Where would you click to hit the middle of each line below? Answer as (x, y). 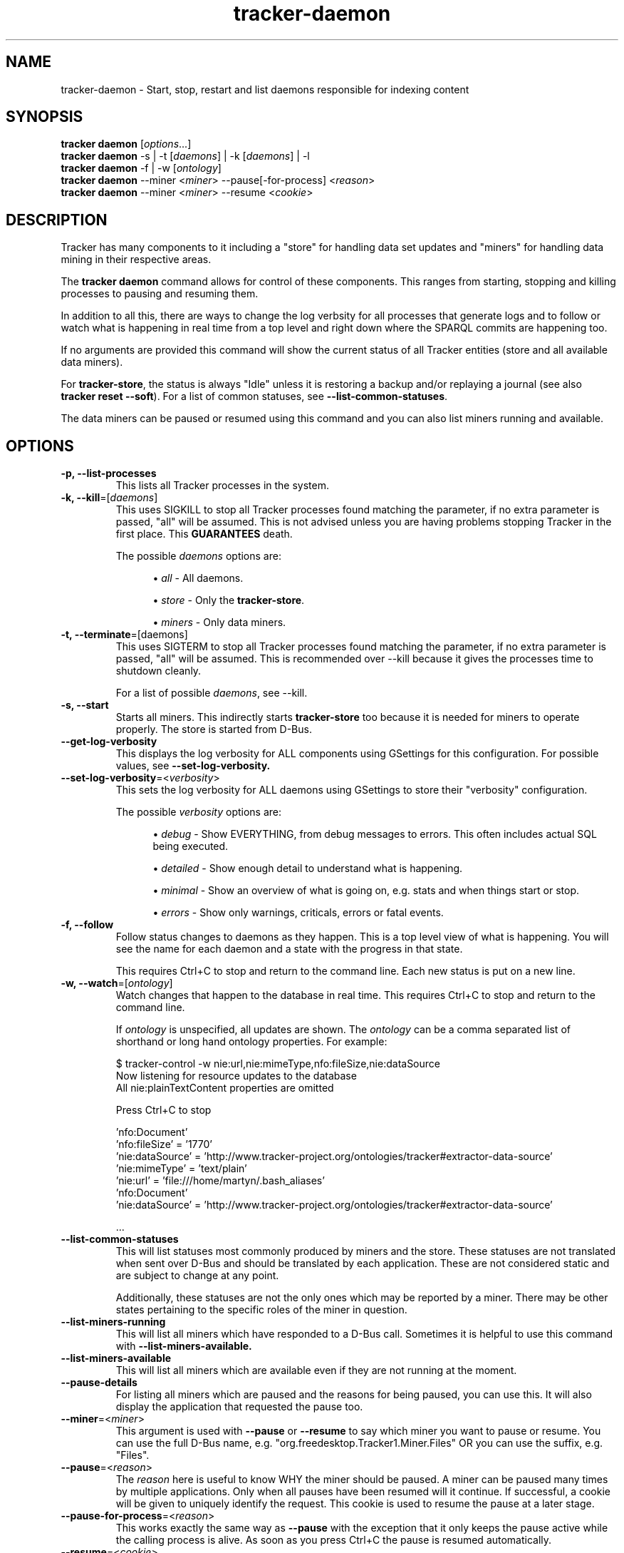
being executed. (191, 846)
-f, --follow (87, 925)
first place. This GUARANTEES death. (204, 534)
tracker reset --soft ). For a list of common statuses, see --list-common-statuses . (254, 396)
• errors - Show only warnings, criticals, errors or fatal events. (298, 913)
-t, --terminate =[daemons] (124, 635)
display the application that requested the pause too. (239, 1407)
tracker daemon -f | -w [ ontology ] (141, 168)
